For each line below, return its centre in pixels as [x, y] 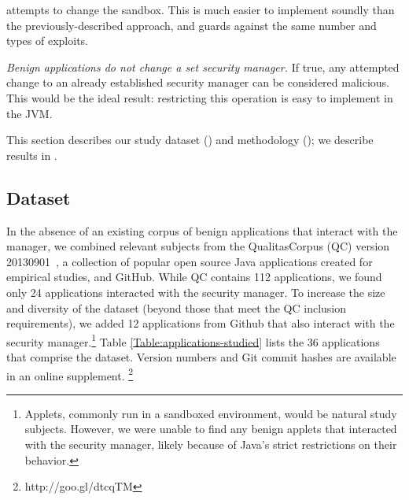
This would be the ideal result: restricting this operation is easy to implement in [200, 97]
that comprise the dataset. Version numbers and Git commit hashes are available [201, 356]
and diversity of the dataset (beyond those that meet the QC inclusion [177, 307]
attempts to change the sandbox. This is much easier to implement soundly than [201, 9]
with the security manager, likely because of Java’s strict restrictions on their [211, 444]
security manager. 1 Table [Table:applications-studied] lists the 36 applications [193, 340]
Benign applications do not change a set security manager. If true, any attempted [203, 67]
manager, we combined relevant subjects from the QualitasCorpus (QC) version [198, 246]
